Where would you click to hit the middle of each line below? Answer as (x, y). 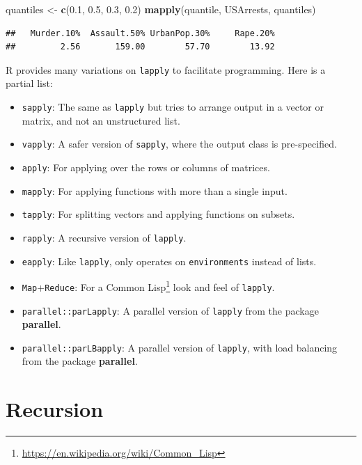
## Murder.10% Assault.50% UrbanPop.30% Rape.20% (140, 33)
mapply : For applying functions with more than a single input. (155, 190)
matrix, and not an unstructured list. (101, 120)
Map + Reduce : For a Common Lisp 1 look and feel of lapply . (148, 286)
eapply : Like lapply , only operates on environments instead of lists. (169, 261)
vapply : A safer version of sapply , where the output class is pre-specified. (179, 144)
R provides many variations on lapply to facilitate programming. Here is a (166, 69)
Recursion (55, 409)
